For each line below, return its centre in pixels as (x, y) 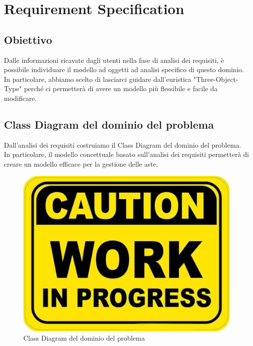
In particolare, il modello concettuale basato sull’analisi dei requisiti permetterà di (126, 154)
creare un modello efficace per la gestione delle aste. (81, 163)
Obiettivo (28, 39)
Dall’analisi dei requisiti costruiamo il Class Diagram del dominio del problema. (123, 144)
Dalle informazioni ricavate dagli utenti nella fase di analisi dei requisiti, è (114, 60)
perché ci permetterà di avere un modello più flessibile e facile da (121, 88)
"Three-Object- (216, 79)
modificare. (20, 98)
